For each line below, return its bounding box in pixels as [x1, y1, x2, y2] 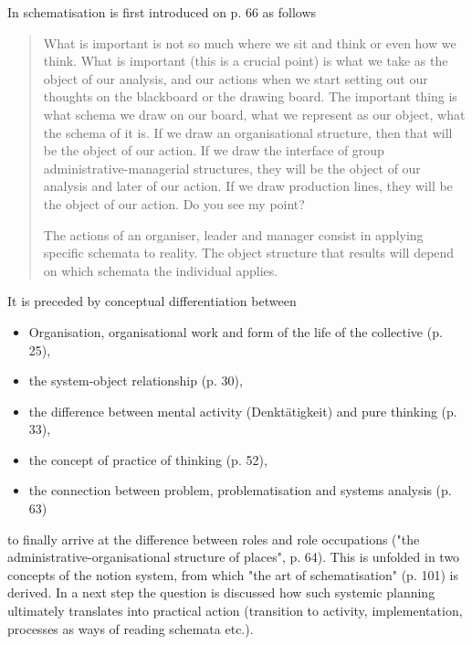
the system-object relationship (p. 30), [28, 371, 243, 390]
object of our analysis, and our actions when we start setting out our [43, 69, 428, 88]
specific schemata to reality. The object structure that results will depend [43, 243, 455, 262]
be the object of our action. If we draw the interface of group [43, 141, 384, 160]
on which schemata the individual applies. [43, 260, 278, 280]
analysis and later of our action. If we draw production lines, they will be [43, 176, 453, 196]
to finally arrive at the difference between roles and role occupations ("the [7, 529, 420, 548]
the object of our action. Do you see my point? [43, 194, 305, 213]
